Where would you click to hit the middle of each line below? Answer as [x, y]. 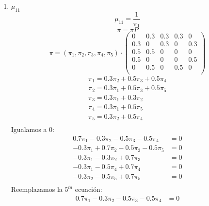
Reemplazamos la [37, 189]
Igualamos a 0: [32, 129]
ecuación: [88, 189]
